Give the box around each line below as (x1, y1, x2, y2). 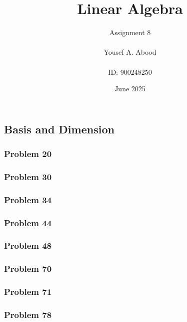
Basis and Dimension (4, 121, 114, 136)
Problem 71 (4, 285, 52, 298)
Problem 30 (4, 170, 52, 183)
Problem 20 (4, 147, 52, 159)
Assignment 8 (109, 27, 151, 38)
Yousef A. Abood (103, 47, 156, 57)
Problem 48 (4, 239, 52, 252)
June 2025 (114, 83, 145, 94)
